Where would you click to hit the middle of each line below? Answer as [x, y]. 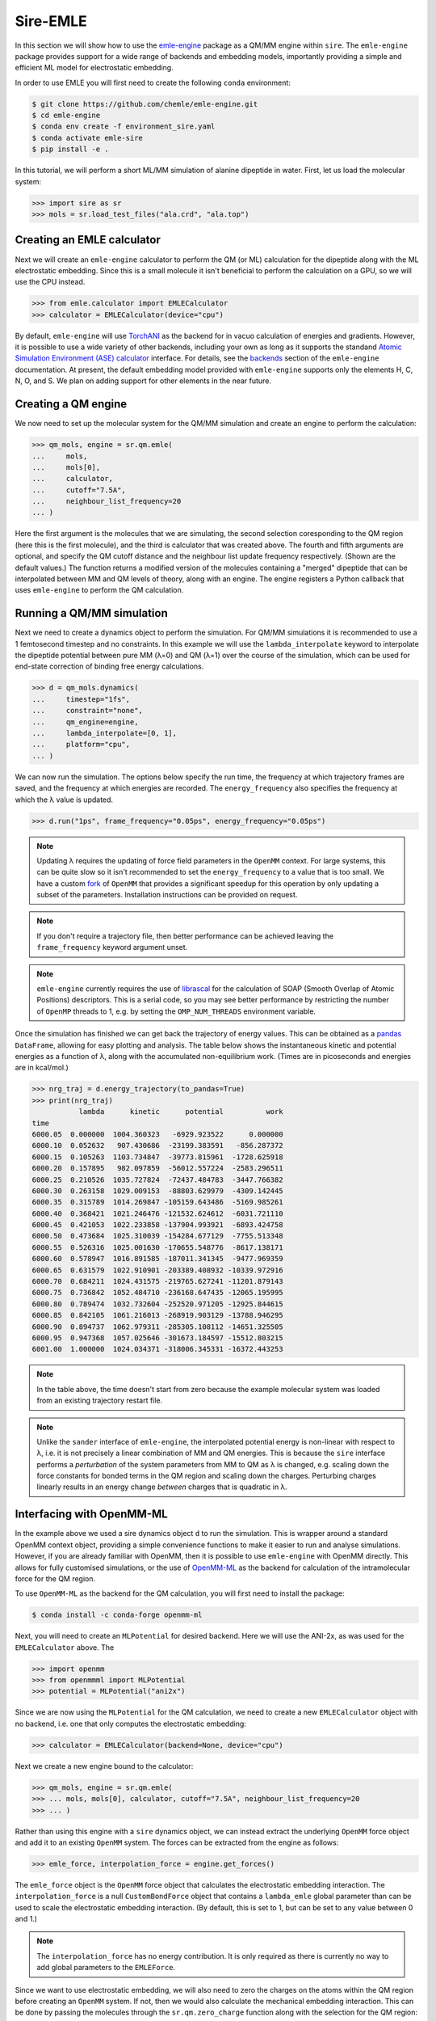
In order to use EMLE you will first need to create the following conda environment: [153, 82]
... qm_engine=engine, [85, 722]
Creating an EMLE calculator [88, 240]
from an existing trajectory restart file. [100, 1401]
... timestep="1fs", [81, 699]
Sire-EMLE [51, 21]
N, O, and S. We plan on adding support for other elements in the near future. [143, 381]
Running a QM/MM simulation [92, 613]
